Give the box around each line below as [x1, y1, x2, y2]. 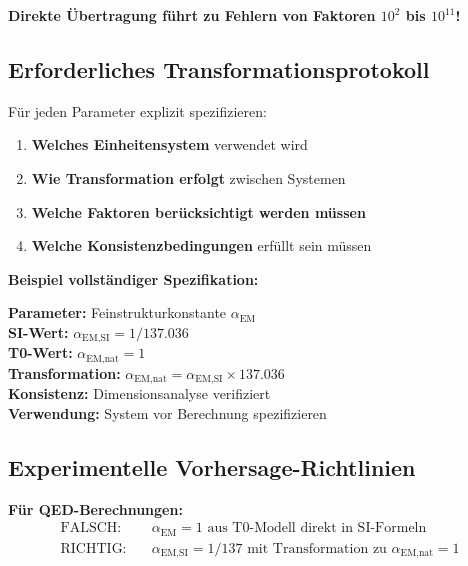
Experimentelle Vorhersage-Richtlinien [8, 451, 416, 482]
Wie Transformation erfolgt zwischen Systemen [31, 167, 346, 188]
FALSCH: [60, 521, 122, 536]
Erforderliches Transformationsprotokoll [8, 53, 430, 84]
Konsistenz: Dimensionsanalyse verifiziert [8, 383, 271, 404]
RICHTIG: [60, 541, 127, 556]
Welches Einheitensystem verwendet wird [31, 134, 308, 155]
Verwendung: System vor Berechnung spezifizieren [8, 402, 327, 423]
